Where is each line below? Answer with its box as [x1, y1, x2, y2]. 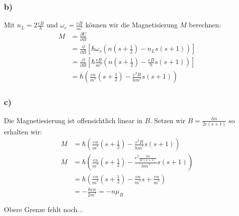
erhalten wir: [4, 126, 42, 136]
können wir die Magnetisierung [85, 20, 178, 30]
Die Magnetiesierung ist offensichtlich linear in [4, 115, 143, 125]
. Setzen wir [150, 115, 186, 125]
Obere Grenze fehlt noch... [4, 204, 83, 215]
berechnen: [189, 20, 221, 30]
